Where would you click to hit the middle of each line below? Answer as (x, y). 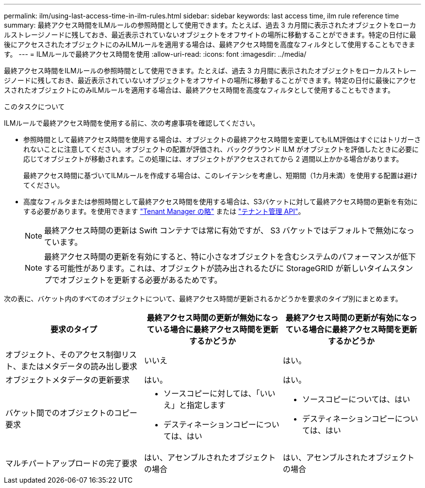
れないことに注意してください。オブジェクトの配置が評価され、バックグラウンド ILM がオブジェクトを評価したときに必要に (221, 149)
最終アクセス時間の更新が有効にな (347, 318)
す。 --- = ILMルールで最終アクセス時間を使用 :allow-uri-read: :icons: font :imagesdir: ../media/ (155, 54)
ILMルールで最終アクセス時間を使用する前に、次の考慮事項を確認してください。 (132, 123)
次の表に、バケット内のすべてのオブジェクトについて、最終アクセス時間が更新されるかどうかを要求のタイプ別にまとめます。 (203, 299)
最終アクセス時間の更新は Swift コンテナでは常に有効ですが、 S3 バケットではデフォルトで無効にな (225, 230)
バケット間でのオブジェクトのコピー (72, 413)
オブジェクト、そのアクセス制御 (63, 355)
